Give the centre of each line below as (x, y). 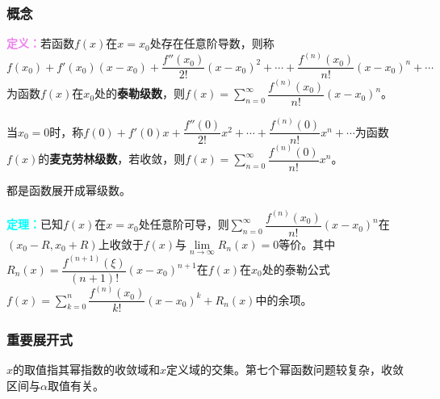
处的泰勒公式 (296, 269)
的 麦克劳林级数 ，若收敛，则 (112, 159)
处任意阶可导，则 (184, 224)
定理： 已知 (35, 224)
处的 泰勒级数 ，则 (140, 93)
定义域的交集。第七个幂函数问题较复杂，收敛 (285, 370)
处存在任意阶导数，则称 (212, 43)
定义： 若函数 (40, 43)
